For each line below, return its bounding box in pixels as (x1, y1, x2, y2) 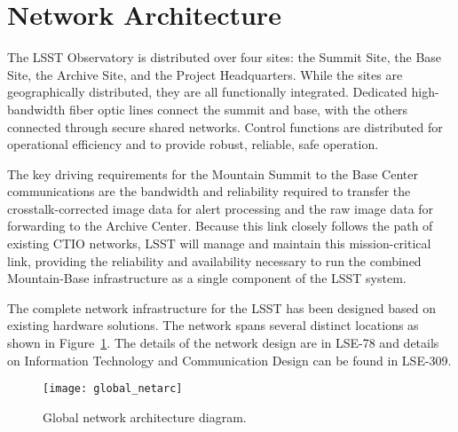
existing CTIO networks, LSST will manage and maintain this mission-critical (7, 234, 431, 253)
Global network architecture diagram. (43, 407, 247, 426)
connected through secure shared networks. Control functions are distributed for (7, 117, 443, 136)
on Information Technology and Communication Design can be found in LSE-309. (7, 350, 452, 369)
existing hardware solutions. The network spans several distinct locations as (7, 316, 419, 334)
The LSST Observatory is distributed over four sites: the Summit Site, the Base (7, 48, 442, 67)
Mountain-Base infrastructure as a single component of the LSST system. (7, 269, 407, 287)
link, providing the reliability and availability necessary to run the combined (7, 251, 422, 270)
